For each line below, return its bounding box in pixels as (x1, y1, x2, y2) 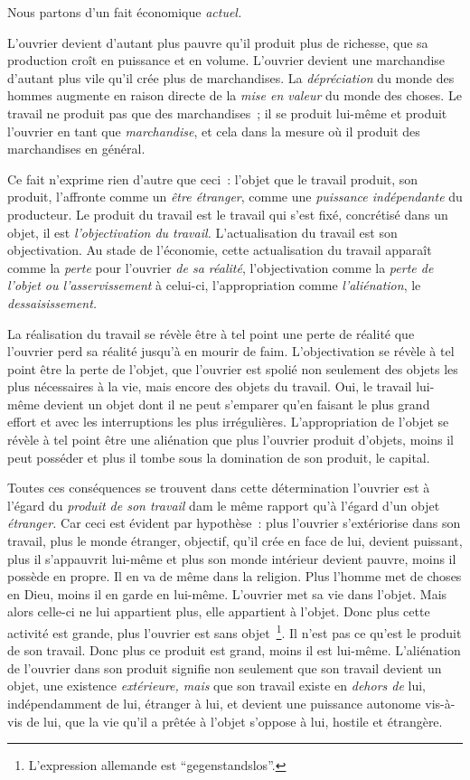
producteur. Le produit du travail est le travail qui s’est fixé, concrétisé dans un (7, 204, 448, 223)
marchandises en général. (7, 139, 146, 158)
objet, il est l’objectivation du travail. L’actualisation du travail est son (7, 222, 398, 241)
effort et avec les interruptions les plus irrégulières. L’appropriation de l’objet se (7, 412, 449, 431)
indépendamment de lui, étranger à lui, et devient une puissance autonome (7, 694, 421, 713)
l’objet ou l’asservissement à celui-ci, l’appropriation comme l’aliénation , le (7, 276, 421, 295)
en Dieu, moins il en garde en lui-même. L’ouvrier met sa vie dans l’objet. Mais (7, 584, 447, 603)
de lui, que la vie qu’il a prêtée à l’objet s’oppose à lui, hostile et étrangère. (26, 711, 443, 730)
